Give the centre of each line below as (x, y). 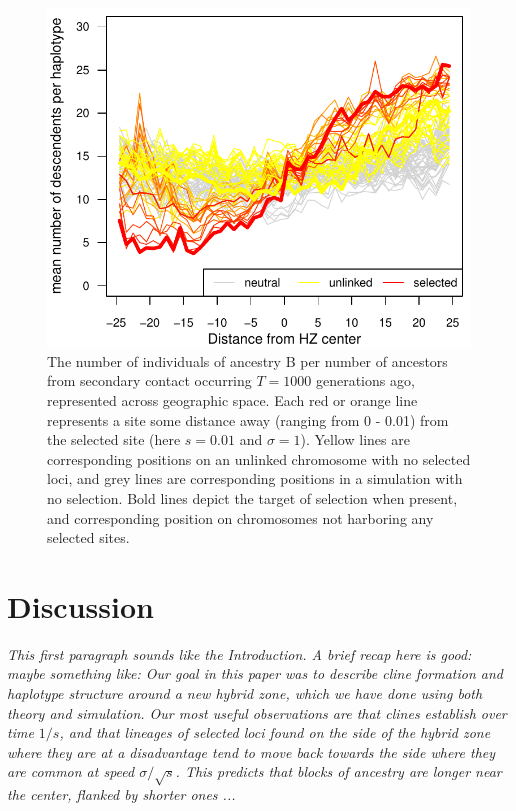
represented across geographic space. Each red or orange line (232, 399)
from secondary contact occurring (149, 380)
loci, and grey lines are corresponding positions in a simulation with (255, 478)
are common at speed (71, 771)
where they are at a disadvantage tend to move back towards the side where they (251, 751)
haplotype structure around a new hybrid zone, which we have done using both (245, 693)
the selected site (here (114, 439)
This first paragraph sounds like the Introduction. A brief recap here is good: (239, 653)
